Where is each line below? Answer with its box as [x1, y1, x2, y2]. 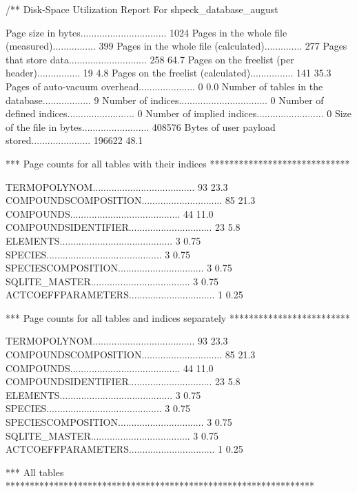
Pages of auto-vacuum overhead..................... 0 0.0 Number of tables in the [6, 79, 323, 93]
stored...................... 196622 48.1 [6, 133, 143, 147]
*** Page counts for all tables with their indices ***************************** [6, 156, 350, 170]
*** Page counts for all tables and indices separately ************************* [6, 310, 350, 325]
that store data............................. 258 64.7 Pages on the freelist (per [6, 52, 294, 66]
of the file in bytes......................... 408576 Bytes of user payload [6, 119, 276, 134]
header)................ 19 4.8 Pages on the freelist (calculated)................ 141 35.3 [6, 65, 331, 80]
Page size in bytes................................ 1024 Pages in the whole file [6, 25, 287, 39]
